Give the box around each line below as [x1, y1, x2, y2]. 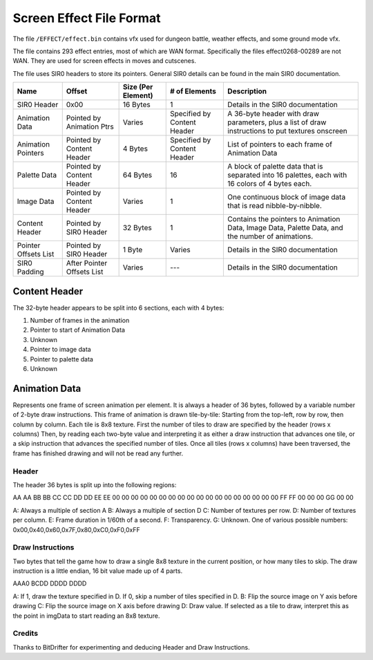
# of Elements [169, 86, 217, 96]
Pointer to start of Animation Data [30, 326, 126, 334]
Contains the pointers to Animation [227, 214, 341, 224]
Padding [17, 267, 44, 276]
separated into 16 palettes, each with [227, 170, 347, 180]
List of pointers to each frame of [227, 140, 333, 149]
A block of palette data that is [227, 162, 323, 171]
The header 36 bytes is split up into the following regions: [12, 480, 177, 489]
